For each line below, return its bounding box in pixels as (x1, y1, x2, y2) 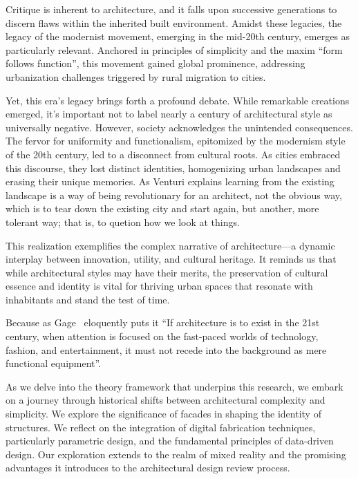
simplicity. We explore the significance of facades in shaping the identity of (6, 406, 321, 421)
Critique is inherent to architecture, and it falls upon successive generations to (6, 2, 337, 16)
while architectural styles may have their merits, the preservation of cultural (6, 265, 328, 279)
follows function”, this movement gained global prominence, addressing (6, 56, 305, 71)
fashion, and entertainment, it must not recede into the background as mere (6, 342, 327, 357)
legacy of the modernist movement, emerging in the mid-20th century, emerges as (6, 29, 350, 44)
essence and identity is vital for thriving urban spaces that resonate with (6, 279, 313, 293)
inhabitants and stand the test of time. (6, 292, 170, 306)
